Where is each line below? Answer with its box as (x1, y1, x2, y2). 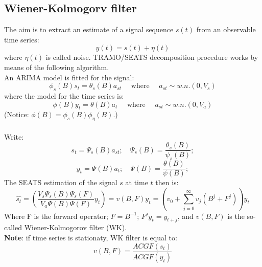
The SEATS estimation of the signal (4, 177, 117, 188)
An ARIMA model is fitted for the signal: (4, 72, 134, 82)
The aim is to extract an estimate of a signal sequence (4, 24, 174, 35)
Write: (4, 131, 24, 142)
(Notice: (4, 109, 29, 120)
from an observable (196, 24, 256, 35)
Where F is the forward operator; (4, 210, 108, 221)
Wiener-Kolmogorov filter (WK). (24, 222, 127, 233)
